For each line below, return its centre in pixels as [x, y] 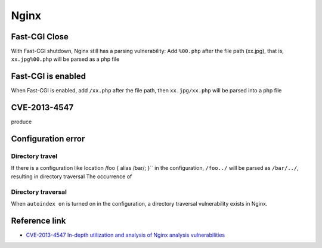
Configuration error [48, 139]
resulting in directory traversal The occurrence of [72, 176]
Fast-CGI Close [40, 37]
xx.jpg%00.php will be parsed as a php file [65, 59]
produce [21, 122]
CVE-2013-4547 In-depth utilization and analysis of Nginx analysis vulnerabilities [126, 235]
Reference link [38, 221]
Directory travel [34, 156]
